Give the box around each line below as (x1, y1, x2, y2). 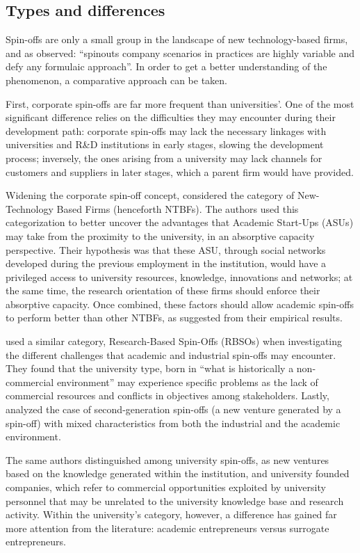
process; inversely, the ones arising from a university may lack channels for (6, 150, 322, 165)
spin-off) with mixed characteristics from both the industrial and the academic (6, 415, 341, 430)
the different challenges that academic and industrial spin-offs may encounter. (6, 347, 336, 362)
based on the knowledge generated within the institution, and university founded (6, 466, 350, 481)
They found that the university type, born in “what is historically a (6, 361, 294, 376)
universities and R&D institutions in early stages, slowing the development (6, 137, 324, 152)
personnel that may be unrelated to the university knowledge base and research (6, 493, 344, 508)
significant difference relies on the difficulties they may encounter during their (6, 110, 336, 125)
